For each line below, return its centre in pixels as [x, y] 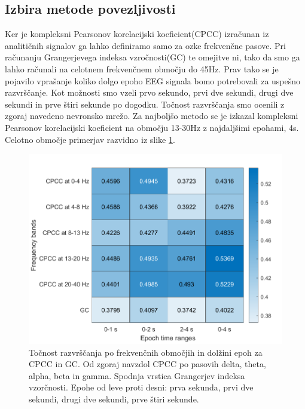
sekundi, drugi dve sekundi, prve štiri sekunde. [114, 399]
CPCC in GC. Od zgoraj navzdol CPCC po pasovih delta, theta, [147, 364]
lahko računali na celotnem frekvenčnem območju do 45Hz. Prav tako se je [142, 68]
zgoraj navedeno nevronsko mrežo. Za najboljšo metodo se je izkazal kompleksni [152, 116]
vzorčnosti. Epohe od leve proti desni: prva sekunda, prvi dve [141, 387]
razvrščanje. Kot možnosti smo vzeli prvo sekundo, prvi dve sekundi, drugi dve [149, 92]
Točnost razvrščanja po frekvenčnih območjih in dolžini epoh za [146, 352]
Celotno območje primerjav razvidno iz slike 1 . [90, 139]
